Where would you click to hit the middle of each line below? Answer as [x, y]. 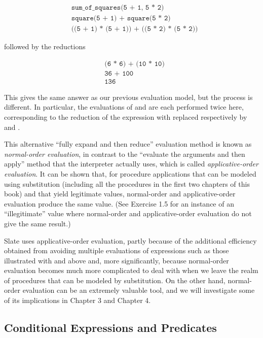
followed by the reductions [45, 46]
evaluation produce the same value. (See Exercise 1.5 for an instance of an [119, 203]
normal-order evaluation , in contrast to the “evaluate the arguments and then [125, 154]
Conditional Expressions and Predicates [110, 328]
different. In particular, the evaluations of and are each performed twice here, [124, 107]
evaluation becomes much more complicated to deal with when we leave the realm [131, 270]
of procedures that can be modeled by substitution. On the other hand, [115, 280]
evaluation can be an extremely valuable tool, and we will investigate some [139, 290]
